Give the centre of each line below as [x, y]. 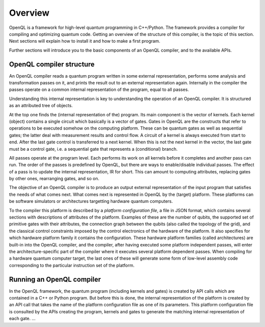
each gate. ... [22, 319]
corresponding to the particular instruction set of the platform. [72, 265]
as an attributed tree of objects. [41, 106]
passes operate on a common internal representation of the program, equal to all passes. [99, 90]
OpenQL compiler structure [52, 64]
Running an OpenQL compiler [55, 279]
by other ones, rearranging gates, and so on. [54, 179]
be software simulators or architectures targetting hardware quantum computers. [91, 201]
